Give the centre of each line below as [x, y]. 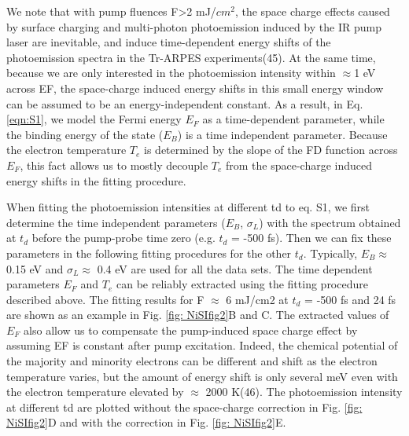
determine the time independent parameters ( [116, 222]
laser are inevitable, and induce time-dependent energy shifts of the [169, 42]
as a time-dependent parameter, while [293, 119]
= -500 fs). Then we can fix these [311, 238]
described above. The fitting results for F [105, 299]
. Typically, [330, 253]
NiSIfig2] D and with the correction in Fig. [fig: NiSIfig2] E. [146, 422]
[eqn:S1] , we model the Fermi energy [94, 119]
